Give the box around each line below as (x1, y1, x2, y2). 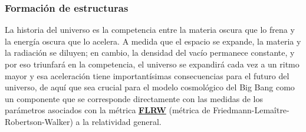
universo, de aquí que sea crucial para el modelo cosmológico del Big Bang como (5, 81, 295, 93)
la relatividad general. (83, 115, 162, 127)
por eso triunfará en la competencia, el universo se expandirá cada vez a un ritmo (5, 58, 300, 70)
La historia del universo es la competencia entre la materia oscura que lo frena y (5, 23, 295, 36)
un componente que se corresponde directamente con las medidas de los (5, 92, 263, 104)
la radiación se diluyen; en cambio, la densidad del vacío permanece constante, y (5, 46, 295, 59)
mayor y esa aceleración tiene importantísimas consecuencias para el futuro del (5, 69, 289, 82)
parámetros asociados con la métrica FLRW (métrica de (5, 104, 210, 116)
